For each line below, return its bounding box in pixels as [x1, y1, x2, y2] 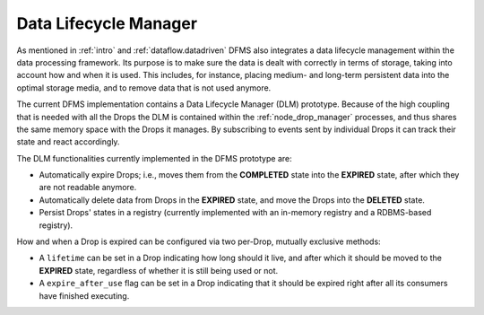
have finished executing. [39, 290, 130, 301]
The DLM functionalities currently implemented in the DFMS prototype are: [16, 153, 292, 163]
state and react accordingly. [16, 136, 120, 147]
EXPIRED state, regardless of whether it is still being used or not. [39, 265, 279, 276]
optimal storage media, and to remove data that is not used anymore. [16, 82, 272, 93]
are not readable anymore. [39, 182, 137, 193]
